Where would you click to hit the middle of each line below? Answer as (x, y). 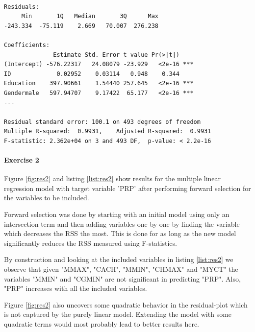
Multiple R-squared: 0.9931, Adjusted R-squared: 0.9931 (108, 131)
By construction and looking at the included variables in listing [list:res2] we (119, 259)
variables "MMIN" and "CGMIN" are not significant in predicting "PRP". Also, (122, 278)
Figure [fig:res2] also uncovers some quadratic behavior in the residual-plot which (126, 304)
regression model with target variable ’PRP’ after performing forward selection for (127, 188)
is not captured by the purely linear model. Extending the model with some (118, 314)
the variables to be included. (47, 198)
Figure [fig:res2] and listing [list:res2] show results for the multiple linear (113, 178)
